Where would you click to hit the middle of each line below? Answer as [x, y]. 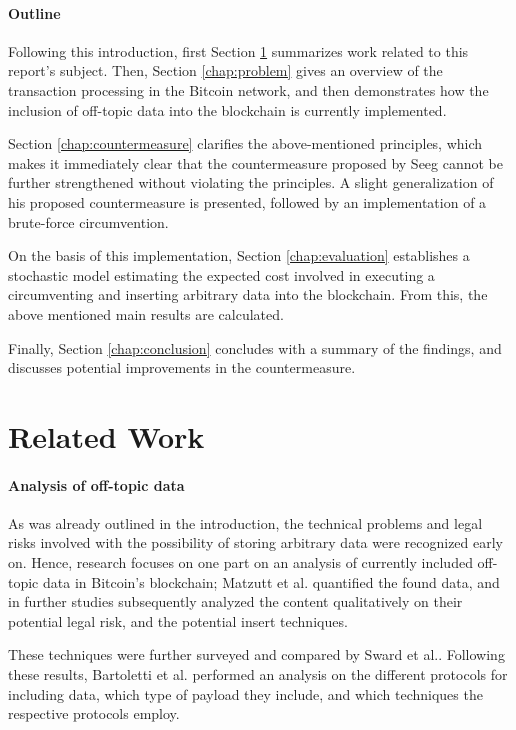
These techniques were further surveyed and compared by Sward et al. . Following [256, 654]
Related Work [106, 435]
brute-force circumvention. [88, 221]
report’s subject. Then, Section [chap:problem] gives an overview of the [225, 70]
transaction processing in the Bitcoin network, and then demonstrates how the [248, 89]
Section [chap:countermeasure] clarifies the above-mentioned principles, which [245, 143]
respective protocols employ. [94, 713]
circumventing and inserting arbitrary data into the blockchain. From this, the [248, 294]
